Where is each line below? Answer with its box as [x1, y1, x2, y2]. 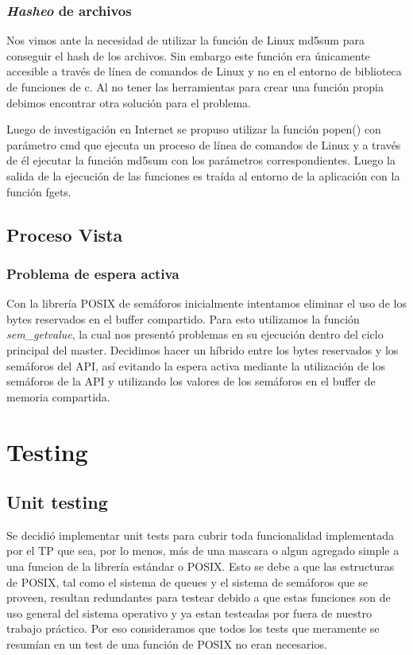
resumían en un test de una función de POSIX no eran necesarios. [6, 636, 327, 653]
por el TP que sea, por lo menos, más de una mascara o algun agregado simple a [6, 542, 399, 559]
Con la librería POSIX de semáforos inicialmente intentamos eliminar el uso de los [6, 295, 407, 312]
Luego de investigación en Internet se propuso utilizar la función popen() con [6, 121, 381, 138]
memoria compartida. [6, 388, 110, 405]
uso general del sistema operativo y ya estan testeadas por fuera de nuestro [6, 604, 372, 621]
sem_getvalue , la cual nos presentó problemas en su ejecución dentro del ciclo [6, 326, 384, 343]
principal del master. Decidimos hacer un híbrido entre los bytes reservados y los [6, 341, 399, 358]
